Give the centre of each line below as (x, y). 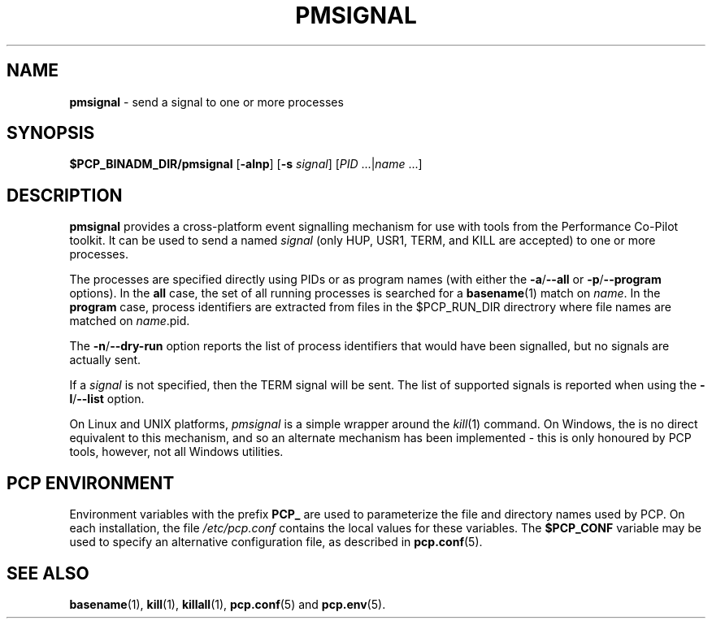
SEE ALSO (48, 573)
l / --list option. (107, 399)
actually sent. (105, 360)
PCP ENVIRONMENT (91, 483)
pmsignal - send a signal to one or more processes (206, 102)
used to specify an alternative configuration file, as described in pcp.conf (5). (276, 542)
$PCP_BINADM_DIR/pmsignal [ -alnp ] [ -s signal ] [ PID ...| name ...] (246, 164)
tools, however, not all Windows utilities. (176, 452)
